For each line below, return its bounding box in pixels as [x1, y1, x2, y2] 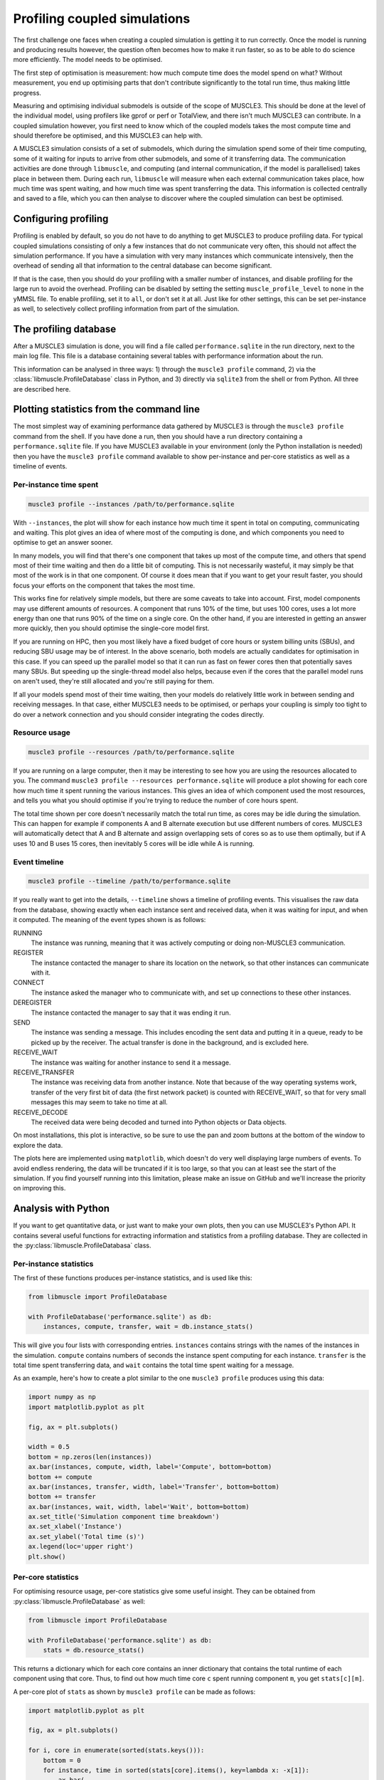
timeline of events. [13, 461, 68, 470]
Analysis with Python [13, 1203, 110, 1215]
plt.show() [28, 1552, 66, 1561]
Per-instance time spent [13, 479, 99, 489]
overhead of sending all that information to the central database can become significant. [13, 261, 272, 270]
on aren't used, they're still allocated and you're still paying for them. [13, 677, 215, 686]
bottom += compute [28, 1472, 92, 1481]
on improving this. [13, 1184, 66, 1193]
